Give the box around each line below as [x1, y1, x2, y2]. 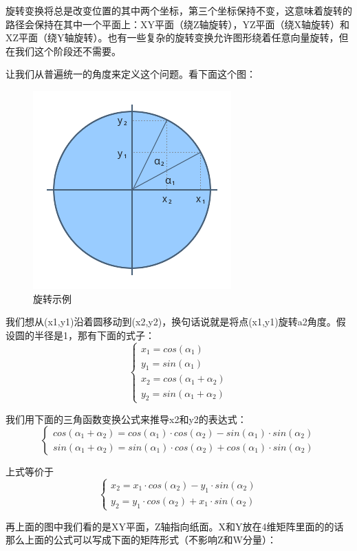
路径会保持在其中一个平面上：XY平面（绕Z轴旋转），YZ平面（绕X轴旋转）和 [6, 17, 350, 31]
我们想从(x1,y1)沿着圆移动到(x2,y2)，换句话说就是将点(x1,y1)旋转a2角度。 [6, 314, 336, 329]
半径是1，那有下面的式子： [34, 327, 155, 342]
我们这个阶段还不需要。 [14, 43, 121, 58]
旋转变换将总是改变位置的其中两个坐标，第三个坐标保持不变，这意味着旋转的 [6, 3, 352, 17]
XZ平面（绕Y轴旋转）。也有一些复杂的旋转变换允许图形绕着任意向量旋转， [6, 30, 339, 45]
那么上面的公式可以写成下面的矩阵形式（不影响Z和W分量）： [6, 532, 277, 547]
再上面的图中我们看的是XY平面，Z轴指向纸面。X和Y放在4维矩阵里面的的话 [6, 519, 344, 533]
